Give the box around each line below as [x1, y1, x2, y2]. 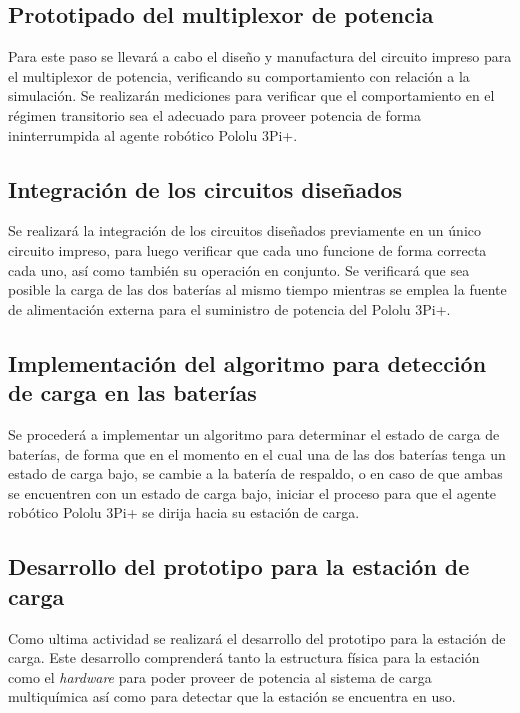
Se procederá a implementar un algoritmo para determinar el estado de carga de [8, 423, 500, 444]
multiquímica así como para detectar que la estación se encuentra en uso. [8, 686, 456, 707]
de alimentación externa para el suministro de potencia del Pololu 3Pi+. [8, 298, 451, 319]
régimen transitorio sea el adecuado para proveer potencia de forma [8, 104, 422, 125]
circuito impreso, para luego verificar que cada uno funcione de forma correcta [8, 239, 487, 260]
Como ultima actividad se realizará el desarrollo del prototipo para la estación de [8, 627, 506, 648]
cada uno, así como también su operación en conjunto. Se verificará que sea [8, 259, 470, 280]
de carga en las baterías [8, 377, 257, 408]
